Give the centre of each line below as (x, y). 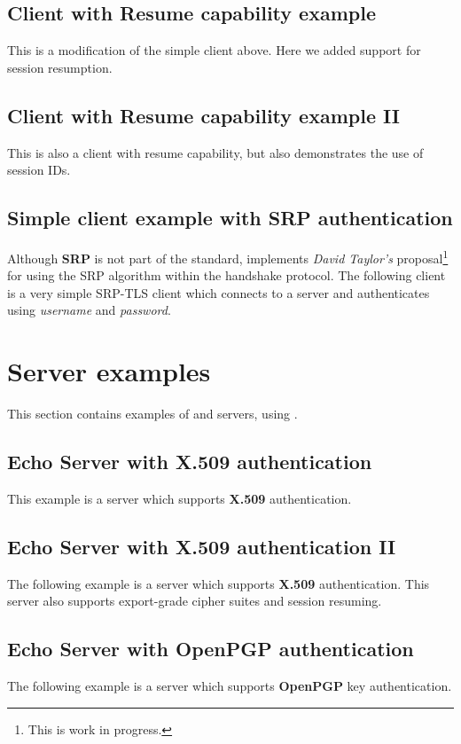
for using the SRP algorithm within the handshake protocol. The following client (227, 275)
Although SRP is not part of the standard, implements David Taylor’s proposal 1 (228, 256)
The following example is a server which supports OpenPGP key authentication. (230, 686)
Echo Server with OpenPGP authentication (211, 649)
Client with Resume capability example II (203, 115)
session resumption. (60, 67)
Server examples (109, 371)
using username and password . (89, 310)
